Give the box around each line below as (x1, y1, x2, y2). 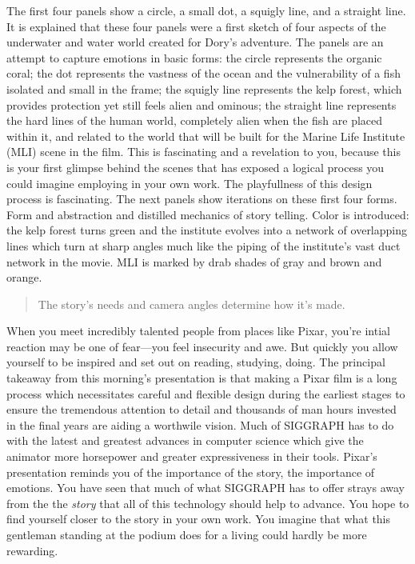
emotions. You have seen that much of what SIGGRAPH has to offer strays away (6, 479, 405, 496)
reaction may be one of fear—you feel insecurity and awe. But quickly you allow (6, 338, 398, 354)
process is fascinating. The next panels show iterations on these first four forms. (6, 190, 397, 207)
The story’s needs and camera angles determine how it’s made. (38, 295, 345, 312)
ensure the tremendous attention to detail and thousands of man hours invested (6, 401, 397, 418)
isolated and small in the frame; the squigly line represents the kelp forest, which (6, 80, 402, 97)
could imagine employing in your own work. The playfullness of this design (6, 174, 373, 191)
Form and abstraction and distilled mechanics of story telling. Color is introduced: (6, 206, 409, 222)
